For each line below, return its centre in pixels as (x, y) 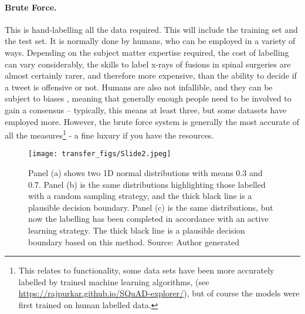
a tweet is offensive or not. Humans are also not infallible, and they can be (139, 87)
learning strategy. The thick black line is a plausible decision (137, 230)
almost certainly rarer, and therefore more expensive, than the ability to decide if (151, 75)
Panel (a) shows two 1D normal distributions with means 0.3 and (145, 173)
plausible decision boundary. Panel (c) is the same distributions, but (151, 207)
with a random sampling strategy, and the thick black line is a (140, 196)
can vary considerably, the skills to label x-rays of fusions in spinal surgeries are (148, 64)
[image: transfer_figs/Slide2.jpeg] (100, 154)
